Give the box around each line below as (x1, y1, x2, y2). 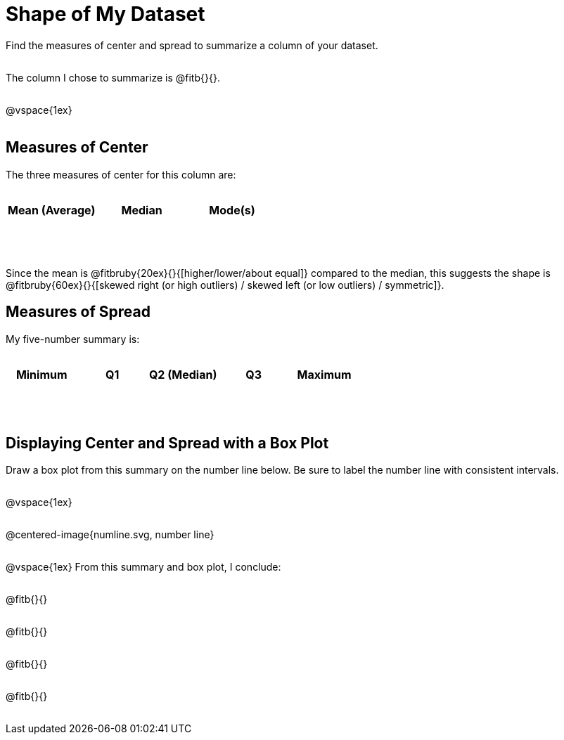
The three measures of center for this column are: (6, 168, 236, 181)
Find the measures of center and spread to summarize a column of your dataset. (6, 39, 378, 51)
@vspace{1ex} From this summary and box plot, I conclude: (6, 561, 281, 573)
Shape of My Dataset (6, 2, 205, 26)
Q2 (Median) (148, 367, 217, 382)
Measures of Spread (6, 303, 150, 321)
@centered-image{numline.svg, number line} (6, 528, 214, 541)
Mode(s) (209, 202, 255, 217)
